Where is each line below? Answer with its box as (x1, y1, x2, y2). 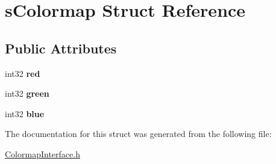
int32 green (5, 87, 49, 100)
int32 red (5, 67, 40, 79)
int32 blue (5, 107, 45, 120)
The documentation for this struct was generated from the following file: (5, 127, 272, 140)
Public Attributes (5, 38, 117, 57)
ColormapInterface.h (5, 147, 80, 160)
